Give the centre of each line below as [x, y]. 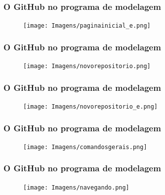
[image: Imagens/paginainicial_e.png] [87, 26]
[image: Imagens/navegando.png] [76, 187]
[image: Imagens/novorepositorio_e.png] [91, 106]
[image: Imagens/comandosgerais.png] [85, 147]
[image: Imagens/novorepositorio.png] [87, 66]
